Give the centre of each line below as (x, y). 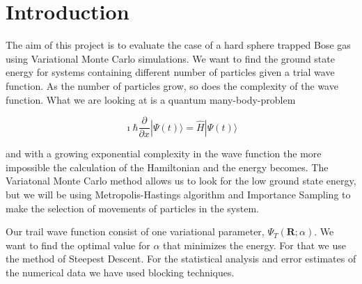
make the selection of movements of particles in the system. (132, 208)
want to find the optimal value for (78, 245)
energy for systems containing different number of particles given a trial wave (170, 72)
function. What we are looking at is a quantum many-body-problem (151, 99)
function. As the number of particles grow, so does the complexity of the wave (172, 85)
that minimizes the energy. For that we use (254, 245)
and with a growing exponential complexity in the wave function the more (164, 153)
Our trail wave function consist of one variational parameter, (135, 231)
